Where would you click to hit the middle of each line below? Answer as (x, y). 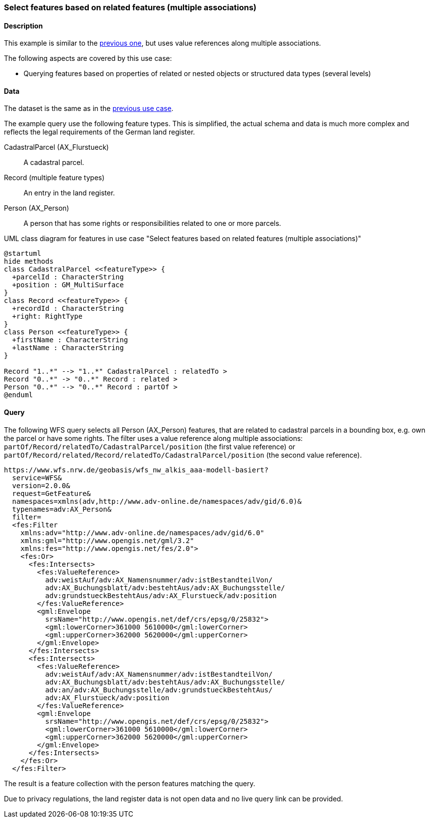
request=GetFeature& (51, 493)
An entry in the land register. (69, 193)
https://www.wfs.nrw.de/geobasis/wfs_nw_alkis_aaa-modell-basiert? (136, 470)
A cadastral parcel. (54, 163)
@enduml (19, 395)
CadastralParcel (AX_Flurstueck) (56, 147)
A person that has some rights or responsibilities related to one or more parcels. (152, 223)
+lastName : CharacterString (68, 348)
